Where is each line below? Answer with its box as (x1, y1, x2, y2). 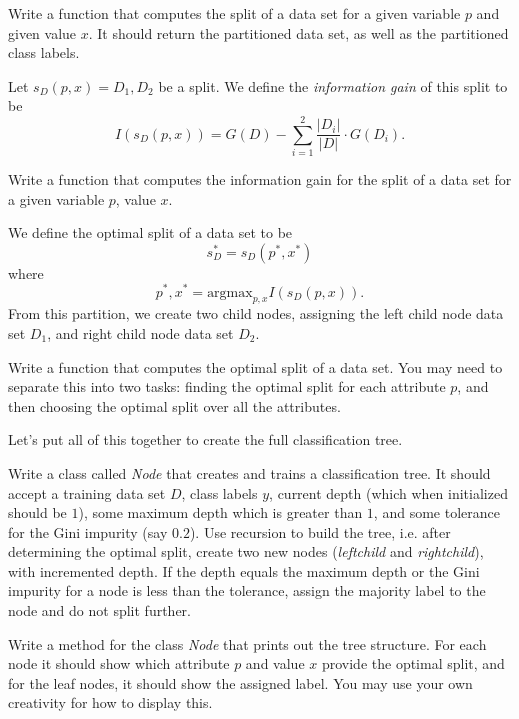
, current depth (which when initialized (269, 482, 508, 503)
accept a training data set (8, 482, 166, 503)
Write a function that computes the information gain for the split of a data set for (8, 169, 512, 190)
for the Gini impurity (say (8, 521, 168, 542)
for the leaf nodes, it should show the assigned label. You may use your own (8, 672, 473, 693)
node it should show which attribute (8, 653, 230, 674)
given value (8, 22, 77, 43)
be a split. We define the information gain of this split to (158, 75, 508, 96)
